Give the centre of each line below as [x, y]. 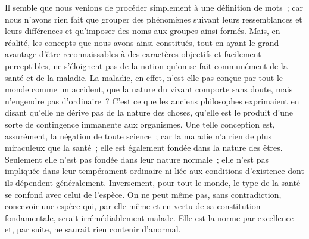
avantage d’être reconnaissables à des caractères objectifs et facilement [133, 54]
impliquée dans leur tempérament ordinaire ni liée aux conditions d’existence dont [154, 171]
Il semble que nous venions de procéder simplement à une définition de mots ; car [154, 7]
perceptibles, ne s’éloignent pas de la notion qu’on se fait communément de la [146, 65]
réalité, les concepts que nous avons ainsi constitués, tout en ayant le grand [142, 42]
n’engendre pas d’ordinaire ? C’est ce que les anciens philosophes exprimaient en [152, 100]
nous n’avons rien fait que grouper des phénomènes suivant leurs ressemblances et [154, 19]
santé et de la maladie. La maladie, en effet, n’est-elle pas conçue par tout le [144, 77]
